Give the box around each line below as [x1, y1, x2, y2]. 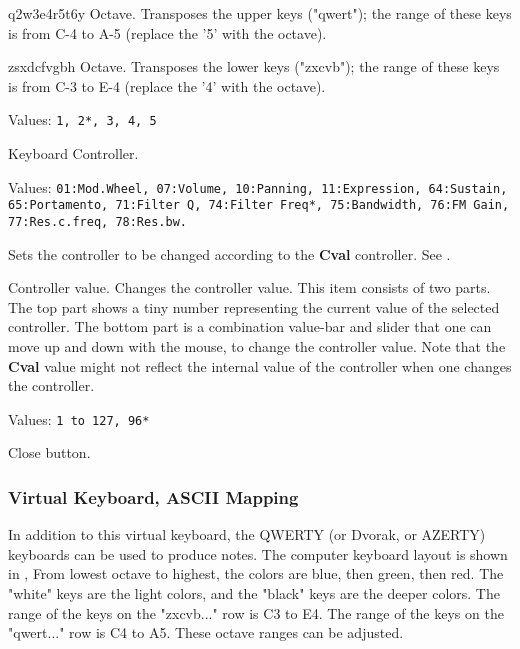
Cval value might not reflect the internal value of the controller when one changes [8, 355, 512, 376]
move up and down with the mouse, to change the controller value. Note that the [8, 335, 506, 356]
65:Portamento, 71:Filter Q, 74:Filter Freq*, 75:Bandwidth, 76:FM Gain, [8, 198, 510, 213]
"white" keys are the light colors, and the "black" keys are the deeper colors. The [8, 583, 500, 603]
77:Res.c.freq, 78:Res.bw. [8, 214, 187, 229]
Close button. [8, 442, 91, 463]
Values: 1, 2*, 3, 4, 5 [8, 109, 157, 130]
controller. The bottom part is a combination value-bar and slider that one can [8, 316, 492, 337]
